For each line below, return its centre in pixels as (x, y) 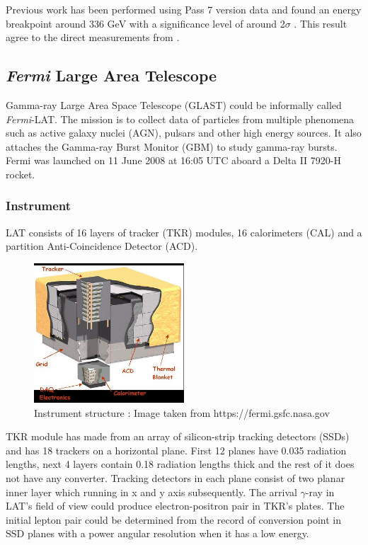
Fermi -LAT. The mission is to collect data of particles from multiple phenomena (180, 119)
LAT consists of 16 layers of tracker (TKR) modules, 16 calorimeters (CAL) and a (184, 232)
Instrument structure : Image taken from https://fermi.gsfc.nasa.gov (182, 412)
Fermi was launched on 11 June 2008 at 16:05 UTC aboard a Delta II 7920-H (173, 160)
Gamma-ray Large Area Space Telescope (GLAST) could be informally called (174, 104)
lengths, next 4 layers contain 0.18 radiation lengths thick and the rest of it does (180, 464)
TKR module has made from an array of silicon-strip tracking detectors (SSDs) (178, 436)
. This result (321, 23)
